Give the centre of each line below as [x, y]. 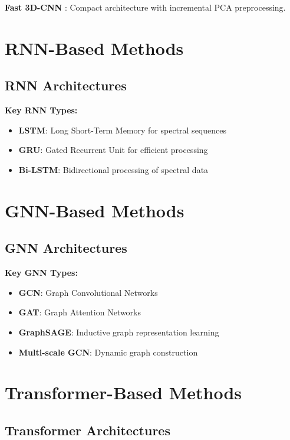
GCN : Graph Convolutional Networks [88, 292]
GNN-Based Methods [95, 210]
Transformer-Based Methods [123, 392]
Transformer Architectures [88, 430]
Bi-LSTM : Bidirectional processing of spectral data [113, 169]
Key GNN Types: [41, 273]
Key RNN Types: [41, 110]
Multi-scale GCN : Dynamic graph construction [108, 352]
